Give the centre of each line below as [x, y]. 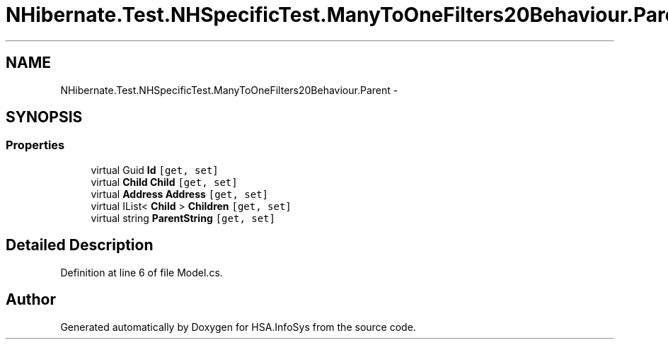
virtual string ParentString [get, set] [183, 218]
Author [31, 300]
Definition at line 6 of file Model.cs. [142, 272]
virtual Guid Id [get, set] [155, 170]
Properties [35, 145]
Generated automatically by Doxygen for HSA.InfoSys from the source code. [238, 327]
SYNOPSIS [44, 117]
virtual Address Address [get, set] [180, 194]
